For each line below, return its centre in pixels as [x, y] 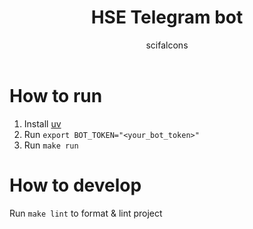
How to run [56, 95]
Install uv [42, 123]
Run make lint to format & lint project [86, 213]
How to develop [75, 185]
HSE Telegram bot [167, 17]
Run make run [51, 145]
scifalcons [167, 45]
